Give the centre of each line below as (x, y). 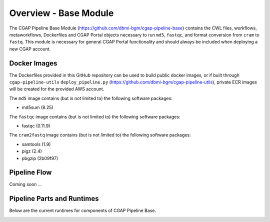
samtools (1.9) (36, 144)
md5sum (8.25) (37, 107)
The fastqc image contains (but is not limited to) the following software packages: (95, 116)
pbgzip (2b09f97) (40, 158)
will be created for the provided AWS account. (57, 89)
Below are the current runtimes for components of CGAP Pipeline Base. (83, 210)
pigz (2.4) (32, 151)
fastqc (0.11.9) (36, 125)
